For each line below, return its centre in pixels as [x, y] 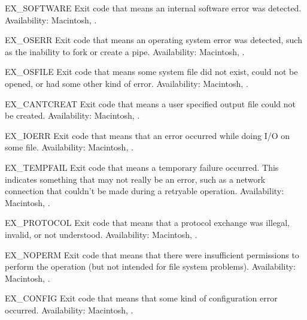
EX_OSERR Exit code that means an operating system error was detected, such [153, 40]
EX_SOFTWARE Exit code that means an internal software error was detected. [153, 8]
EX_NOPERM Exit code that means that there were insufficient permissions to [152, 254]
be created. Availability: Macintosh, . [72, 115]
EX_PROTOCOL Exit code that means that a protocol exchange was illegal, [147, 223]
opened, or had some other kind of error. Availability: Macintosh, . [127, 83]
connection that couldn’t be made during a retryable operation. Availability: [145, 191]
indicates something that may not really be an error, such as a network [135, 179]
